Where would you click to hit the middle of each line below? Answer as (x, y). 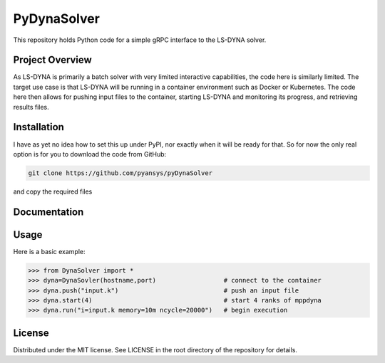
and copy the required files (53, 191)
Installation (38, 127)
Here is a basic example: (49, 251)
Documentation (48, 212)
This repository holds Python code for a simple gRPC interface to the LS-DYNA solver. (140, 40)
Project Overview (52, 60)
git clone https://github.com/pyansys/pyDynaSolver (120, 173)
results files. (31, 107)
